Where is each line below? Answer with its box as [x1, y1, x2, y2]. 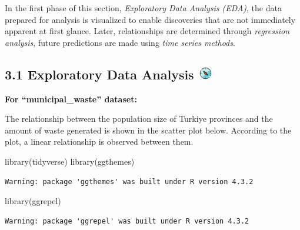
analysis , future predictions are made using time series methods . [5, 36, 235, 48]
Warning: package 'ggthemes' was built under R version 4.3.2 [5, 177, 254, 186]
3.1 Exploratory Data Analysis [5, 65, 194, 83]
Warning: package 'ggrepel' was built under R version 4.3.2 [5, 216, 249, 225]
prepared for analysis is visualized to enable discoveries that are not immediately [5, 13, 296, 25]
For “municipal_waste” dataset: [5, 92, 137, 105]
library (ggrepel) [5, 195, 61, 207]
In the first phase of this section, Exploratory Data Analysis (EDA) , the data [5, 2, 282, 14]
